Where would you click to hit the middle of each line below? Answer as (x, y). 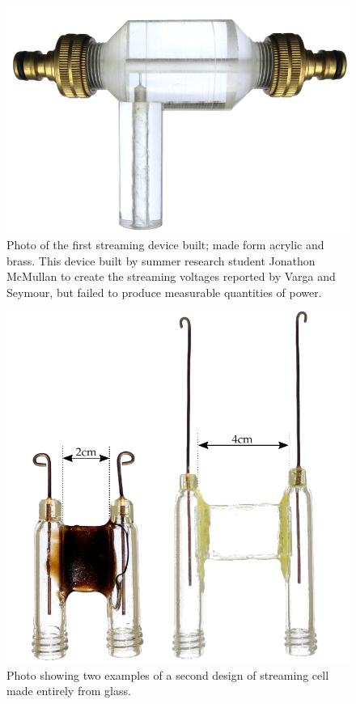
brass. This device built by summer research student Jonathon (161, 260)
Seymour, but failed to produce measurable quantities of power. (164, 292)
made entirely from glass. (69, 691)
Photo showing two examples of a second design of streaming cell (168, 674)
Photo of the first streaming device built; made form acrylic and (165, 244)
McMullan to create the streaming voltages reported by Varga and (171, 276)
